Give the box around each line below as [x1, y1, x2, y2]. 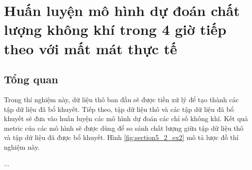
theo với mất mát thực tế [4, 38, 177, 58]
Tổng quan [4, 72, 58, 87]
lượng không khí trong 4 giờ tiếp [4, 19, 227, 39]
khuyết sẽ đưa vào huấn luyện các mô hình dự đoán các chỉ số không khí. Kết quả [4, 113, 248, 124]
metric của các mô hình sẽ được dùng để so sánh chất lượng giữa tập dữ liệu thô [4, 123, 244, 133]
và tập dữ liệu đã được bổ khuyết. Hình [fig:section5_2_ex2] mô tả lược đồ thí [4, 132, 239, 142]
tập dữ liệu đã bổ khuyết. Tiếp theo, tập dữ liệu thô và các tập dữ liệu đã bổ [4, 104, 234, 114]
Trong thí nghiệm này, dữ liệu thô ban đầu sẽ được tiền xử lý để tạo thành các [4, 94, 239, 104]
